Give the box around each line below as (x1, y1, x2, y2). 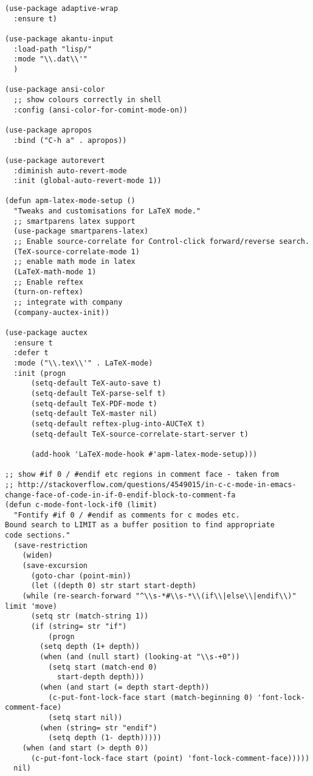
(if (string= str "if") (30, 622, 127, 631)
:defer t (13, 348, 49, 358)
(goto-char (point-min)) (30, 571, 131, 580)
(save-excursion (22, 561, 88, 570)
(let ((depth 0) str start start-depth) (30, 581, 196, 591)
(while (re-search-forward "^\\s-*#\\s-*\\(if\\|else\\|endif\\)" (22, 592, 297, 601)
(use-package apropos (5, 125, 92, 134)
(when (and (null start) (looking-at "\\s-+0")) (40, 653, 240, 661)
